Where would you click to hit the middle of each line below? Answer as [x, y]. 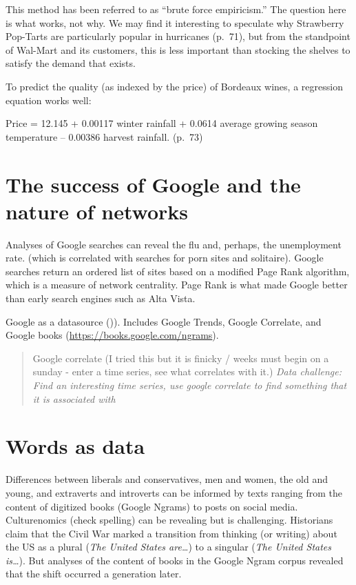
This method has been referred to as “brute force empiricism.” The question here [176, 9]
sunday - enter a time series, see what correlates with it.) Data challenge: [187, 371]
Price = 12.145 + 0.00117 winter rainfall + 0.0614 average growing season [162, 123]
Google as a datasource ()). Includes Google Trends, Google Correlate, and [164, 321]
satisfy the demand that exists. [71, 63]
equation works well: [49, 100]
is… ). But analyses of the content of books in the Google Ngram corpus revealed [175, 560]
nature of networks [97, 211]
